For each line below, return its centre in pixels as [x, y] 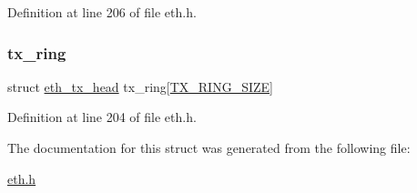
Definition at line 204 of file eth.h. [102, 117]
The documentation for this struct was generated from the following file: [209, 147]
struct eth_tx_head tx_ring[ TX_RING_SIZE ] [140, 86]
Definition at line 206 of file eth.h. [102, 12]
